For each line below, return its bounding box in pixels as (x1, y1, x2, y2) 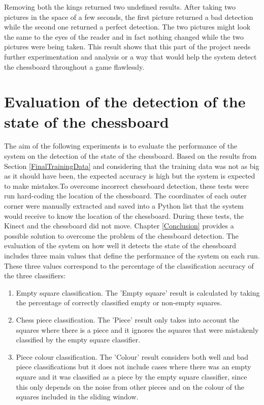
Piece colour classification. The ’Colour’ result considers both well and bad (16, 351, 249, 362)
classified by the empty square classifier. (16, 334, 141, 345)
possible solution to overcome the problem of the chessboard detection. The (4, 230, 239, 241)
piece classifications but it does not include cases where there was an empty (16, 361, 251, 372)
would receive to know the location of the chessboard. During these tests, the (4, 210, 244, 221)
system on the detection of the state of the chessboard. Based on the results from (4, 151, 257, 161)
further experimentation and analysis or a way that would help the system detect (4, 51, 257, 62)
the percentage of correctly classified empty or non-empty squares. (16, 297, 222, 308)
